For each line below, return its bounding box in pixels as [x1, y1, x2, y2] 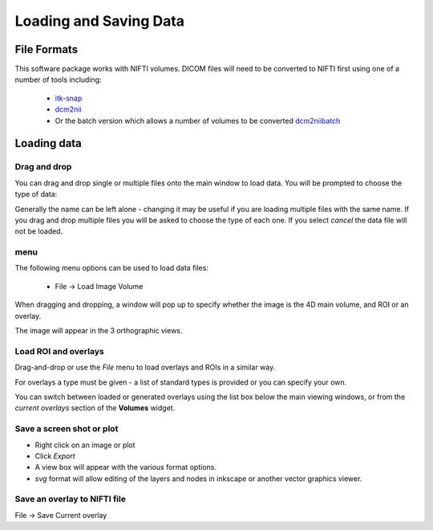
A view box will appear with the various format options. [34, 463, 216, 472]
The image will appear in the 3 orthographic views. [14, 326, 183, 336]
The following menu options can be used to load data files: [14, 263, 208, 273]
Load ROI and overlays [14, 345, 104, 357]
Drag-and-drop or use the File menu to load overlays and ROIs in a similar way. [14, 362, 276, 373]
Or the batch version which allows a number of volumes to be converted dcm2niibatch [55, 116, 341, 125]
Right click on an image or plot [34, 440, 136, 450]
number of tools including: [14, 75, 102, 84]
